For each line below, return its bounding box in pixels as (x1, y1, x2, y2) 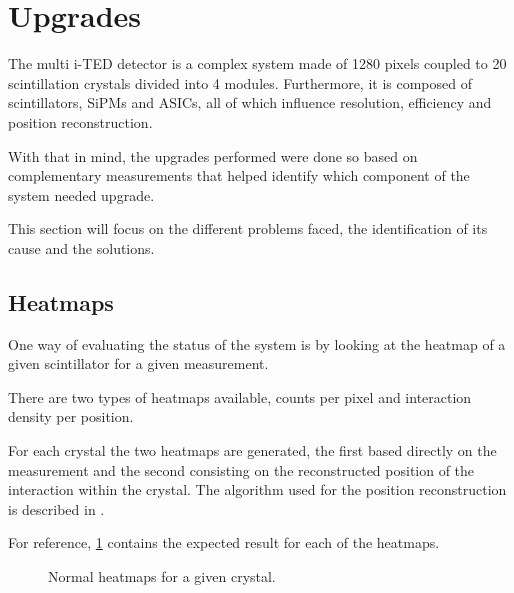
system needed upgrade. (8, 184, 155, 205)
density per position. (8, 406, 134, 427)
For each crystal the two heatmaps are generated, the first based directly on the (8, 440, 497, 461)
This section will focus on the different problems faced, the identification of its (8, 218, 488, 239)
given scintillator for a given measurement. (8, 353, 269, 374)
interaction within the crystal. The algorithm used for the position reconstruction (8, 479, 507, 500)
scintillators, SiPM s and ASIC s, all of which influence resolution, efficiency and (8, 92, 492, 113)
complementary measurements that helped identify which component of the (8, 165, 470, 186)
